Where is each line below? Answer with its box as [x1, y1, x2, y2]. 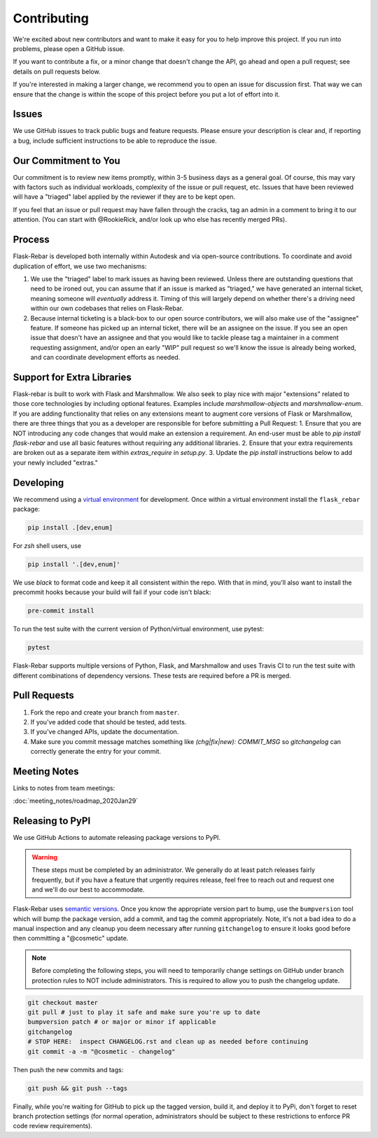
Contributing [13, 10, 89, 26]
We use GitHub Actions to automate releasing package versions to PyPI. [13, 834, 220, 842]
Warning [31, 852, 57, 861]
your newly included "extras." [13, 458, 98, 467]
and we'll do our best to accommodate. [31, 885, 145, 894]
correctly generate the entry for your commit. [30, 747, 161, 756]
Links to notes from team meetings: [13, 784, 115, 792]
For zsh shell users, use [13, 541, 82, 549]
